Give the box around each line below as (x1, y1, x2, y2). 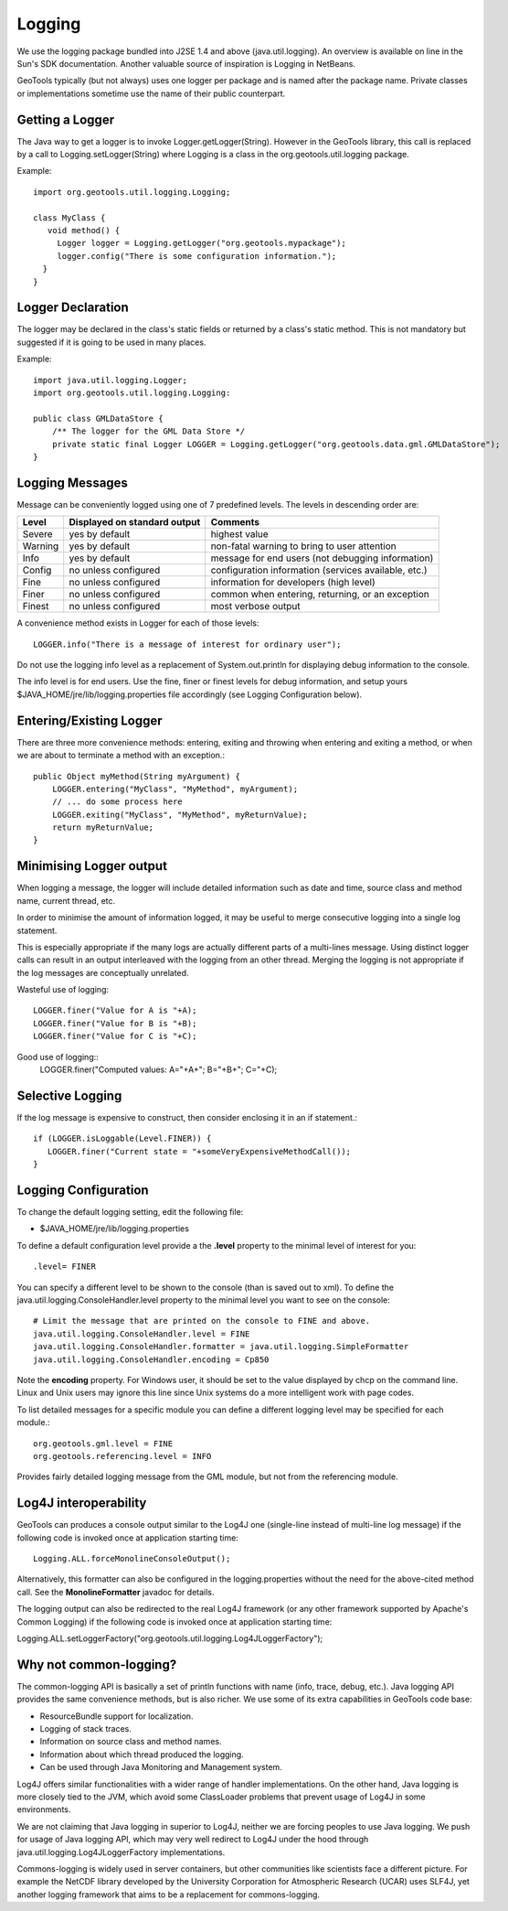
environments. (16, 1804, 71, 1815)
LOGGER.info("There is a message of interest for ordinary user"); (33, 639, 342, 650)
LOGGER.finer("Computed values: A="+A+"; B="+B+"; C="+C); (39, 1064, 278, 1075)
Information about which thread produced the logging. (39, 1748, 244, 1760)
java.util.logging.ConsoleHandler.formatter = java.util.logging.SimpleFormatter (33, 1341, 409, 1352)
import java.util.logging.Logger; (33, 375, 187, 385)
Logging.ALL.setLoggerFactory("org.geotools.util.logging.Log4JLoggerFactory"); (16, 1633, 323, 1644)
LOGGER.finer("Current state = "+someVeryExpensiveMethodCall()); (47, 1146, 352, 1156)
